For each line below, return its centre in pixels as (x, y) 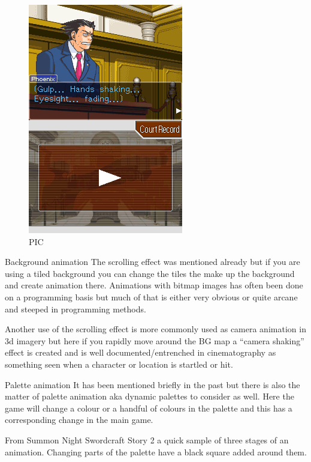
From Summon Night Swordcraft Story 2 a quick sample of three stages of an (147, 439)
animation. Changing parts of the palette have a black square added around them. (156, 451)
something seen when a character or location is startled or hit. (119, 364)
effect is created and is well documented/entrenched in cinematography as (141, 352)
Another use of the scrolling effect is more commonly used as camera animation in (155, 329)
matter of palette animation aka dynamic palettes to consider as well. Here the (150, 396)
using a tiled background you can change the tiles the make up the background (150, 273)
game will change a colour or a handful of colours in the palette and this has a (149, 408)
